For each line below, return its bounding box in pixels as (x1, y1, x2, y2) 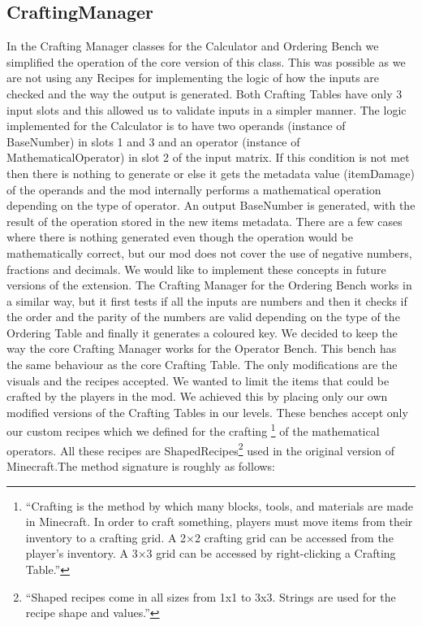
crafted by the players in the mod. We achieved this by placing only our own (6, 388, 388, 405)
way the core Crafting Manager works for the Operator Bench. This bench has (6, 340, 397, 357)
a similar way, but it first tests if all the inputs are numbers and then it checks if (6, 292, 407, 309)
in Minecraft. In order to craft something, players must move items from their (25, 513, 413, 530)
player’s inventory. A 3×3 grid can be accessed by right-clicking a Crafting (25, 545, 396, 562)
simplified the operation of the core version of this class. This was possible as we (6, 53, 406, 70)
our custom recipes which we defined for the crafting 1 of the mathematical (6, 420, 380, 440)
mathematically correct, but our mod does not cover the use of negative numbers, (6, 244, 412, 261)
